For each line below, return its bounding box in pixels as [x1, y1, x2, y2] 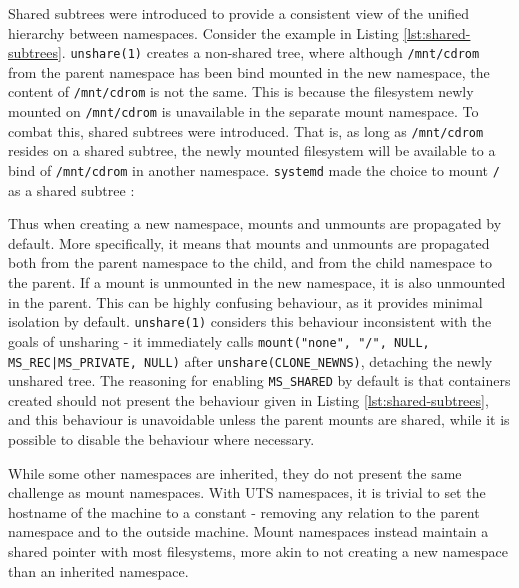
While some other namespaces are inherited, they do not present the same [8, 462, 462, 483]
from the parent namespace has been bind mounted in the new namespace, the [8, 61, 490, 82]
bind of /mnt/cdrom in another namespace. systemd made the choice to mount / [8, 160, 500, 180]
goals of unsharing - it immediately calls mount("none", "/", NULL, [8, 330, 430, 351]
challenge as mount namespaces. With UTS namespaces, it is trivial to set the [8, 482, 486, 503]
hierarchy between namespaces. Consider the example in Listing [8, 22, 399, 43]
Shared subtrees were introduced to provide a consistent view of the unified [8, 3, 469, 23]
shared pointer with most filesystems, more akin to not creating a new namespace [8, 541, 508, 561]
